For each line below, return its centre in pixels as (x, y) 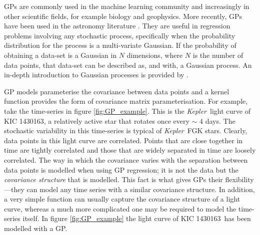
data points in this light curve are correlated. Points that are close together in (123, 140)
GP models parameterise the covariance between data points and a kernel (117, 91)
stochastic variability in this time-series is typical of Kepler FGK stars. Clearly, (126, 130)
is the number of (218, 55)
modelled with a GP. (36, 228)
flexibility (239, 179)
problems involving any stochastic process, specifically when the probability (120, 35)
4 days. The (217, 120)
